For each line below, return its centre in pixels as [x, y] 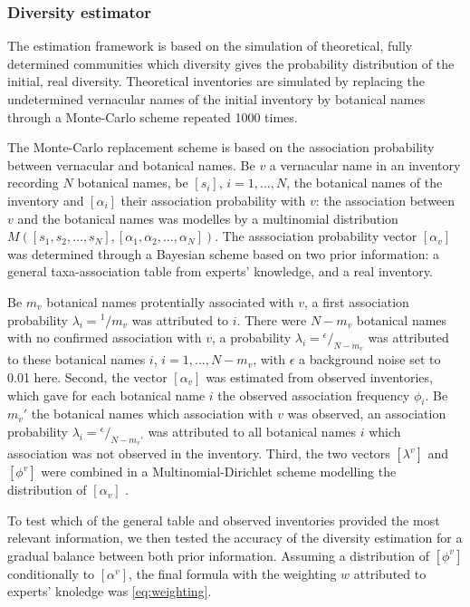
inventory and [46, 200]
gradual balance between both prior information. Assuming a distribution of [219, 555]
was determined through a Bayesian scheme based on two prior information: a [224, 253]
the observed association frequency [314, 395]
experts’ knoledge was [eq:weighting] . [110, 591]
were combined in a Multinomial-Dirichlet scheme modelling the [219, 472]
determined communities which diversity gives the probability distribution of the [231, 63]
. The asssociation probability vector [316, 236]
